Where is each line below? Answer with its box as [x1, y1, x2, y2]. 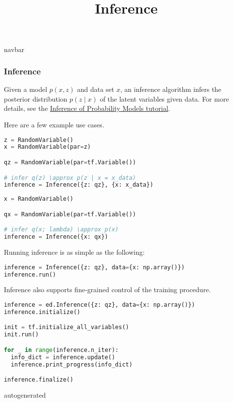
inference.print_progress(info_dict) [11, 361, 133, 368]
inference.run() [4, 271, 56, 278]
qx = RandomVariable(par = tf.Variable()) [4, 210, 136, 218]
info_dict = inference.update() [11, 353, 116, 361]
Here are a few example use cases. [4, 119, 104, 129]
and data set [77, 84, 115, 94]
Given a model [4, 84, 48, 94]
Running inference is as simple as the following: [4, 247, 145, 257]
